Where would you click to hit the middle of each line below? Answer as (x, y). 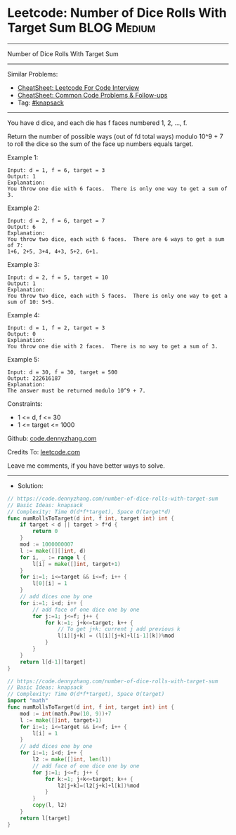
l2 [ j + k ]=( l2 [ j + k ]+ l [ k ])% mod (98, 785)
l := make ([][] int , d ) (53, 551)
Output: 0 (22, 334)
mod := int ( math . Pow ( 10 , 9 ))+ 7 (66, 714)
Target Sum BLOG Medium (81, 28)
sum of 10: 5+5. (31, 302)
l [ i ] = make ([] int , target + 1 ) (77, 564)
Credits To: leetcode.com (44, 452)
